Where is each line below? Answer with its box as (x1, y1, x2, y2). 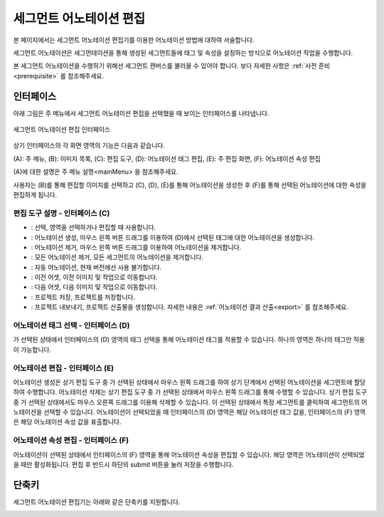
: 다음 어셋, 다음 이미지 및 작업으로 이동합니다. (31, 283, 158, 291)
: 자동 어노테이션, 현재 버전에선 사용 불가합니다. (31, 263, 162, 271)
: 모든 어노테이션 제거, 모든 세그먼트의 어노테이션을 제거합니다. (31, 253, 204, 261)
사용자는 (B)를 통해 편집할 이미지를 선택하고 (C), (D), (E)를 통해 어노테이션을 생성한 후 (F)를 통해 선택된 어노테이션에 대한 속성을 (13, 180, 367, 189)
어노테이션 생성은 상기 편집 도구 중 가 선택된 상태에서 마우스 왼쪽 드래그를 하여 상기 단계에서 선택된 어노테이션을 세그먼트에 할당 (13, 377, 366, 386)
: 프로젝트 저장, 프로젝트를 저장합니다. (31, 293, 135, 301)
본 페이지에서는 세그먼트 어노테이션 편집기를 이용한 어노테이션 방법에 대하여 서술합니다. (13, 36, 255, 44)
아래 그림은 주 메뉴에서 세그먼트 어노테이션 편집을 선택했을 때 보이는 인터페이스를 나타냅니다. (13, 109, 270, 117)
